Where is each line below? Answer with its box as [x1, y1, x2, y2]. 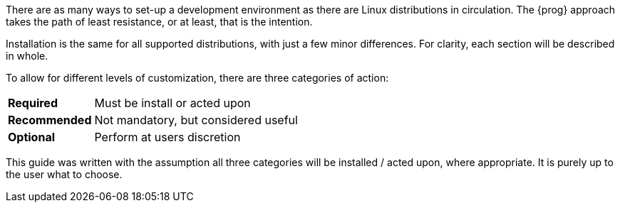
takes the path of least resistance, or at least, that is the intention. [6, 16, 313, 28]
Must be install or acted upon [94, 96, 251, 110]
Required [8, 96, 58, 110]
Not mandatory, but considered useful [94, 113, 298, 127]
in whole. [6, 50, 48, 62]
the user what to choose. [6, 168, 123, 180]
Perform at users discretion [94, 130, 241, 144]
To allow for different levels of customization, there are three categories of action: [6, 72, 389, 84]
